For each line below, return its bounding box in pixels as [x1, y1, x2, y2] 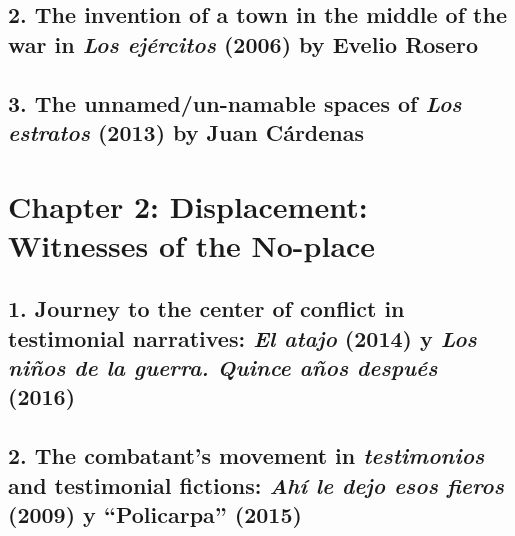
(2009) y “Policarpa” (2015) [8, 499, 302, 530]
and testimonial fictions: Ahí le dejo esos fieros [8, 469, 504, 500]
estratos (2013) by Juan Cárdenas [8, 116, 365, 147]
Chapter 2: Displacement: [8, 185, 368, 226]
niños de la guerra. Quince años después [8, 352, 438, 383]
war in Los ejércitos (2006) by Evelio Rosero [8, 28, 478, 59]
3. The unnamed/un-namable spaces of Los [8, 87, 462, 118]
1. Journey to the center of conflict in [8, 293, 405, 324]
